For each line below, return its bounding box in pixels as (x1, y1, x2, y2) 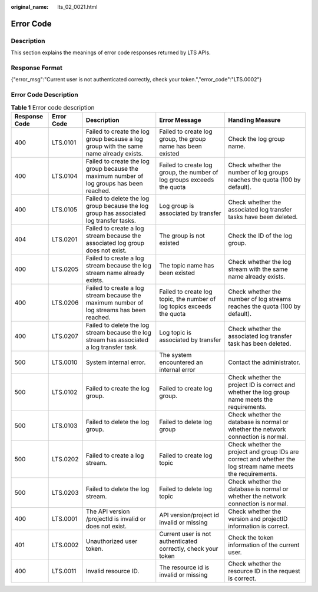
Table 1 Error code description (11, 103, 95, 111)
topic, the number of (159, 295, 216, 303)
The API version (85, 507, 130, 515)
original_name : (11, 4, 49, 10)
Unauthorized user (85, 537, 138, 545)
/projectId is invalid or (85, 514, 147, 522)
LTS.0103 (52, 421, 78, 429)
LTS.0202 (52, 455, 79, 463)
